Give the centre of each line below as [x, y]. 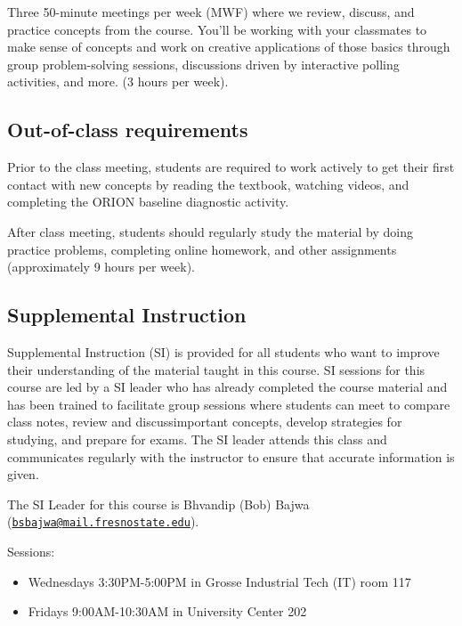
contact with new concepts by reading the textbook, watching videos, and [208, 184]
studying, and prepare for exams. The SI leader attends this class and [197, 439]
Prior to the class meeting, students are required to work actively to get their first [231, 167]
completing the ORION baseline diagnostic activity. [148, 202]
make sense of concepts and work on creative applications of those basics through [229, 47]
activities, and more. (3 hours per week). [118, 81]
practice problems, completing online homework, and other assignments [202, 249]
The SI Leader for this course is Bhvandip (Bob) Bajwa [158, 504]
